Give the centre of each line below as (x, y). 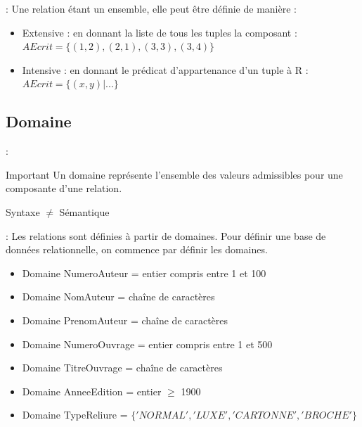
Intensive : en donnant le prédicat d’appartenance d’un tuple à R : (165, 69)
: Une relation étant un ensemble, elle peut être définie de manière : (151, 8)
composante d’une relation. (64, 188)
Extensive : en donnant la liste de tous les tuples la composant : (160, 32)
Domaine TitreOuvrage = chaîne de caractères (122, 368)
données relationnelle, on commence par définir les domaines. (137, 249)
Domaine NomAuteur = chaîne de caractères (118, 297)
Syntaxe (23, 211)
